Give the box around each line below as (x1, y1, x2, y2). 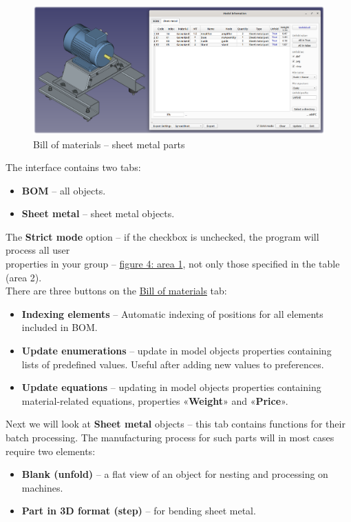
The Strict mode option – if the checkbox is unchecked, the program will (6, 229, 319, 243)
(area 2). (6, 270, 42, 284)
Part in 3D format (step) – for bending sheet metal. (21, 503, 256, 518)
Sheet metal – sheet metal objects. (21, 206, 175, 221)
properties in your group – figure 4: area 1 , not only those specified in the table (6, 257, 340, 271)
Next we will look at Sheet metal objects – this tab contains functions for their (6, 416, 345, 431)
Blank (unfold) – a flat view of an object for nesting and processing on (21, 467, 328, 481)
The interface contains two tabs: (6, 160, 141, 174)
